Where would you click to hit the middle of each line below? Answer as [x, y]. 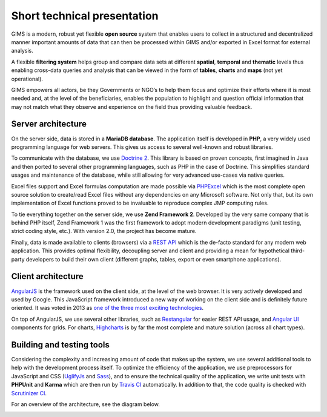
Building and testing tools [61, 345]
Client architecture [48, 276]
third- [298, 251]
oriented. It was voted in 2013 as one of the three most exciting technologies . [107, 308]
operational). [27, 79]
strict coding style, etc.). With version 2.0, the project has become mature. [104, 231]
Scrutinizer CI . [29, 393]
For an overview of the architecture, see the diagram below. [86, 404]
